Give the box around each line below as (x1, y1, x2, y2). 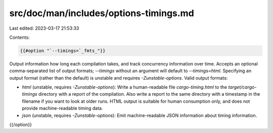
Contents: (9, 34, 30, 40)
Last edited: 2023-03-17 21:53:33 (9, 25, 79, 31)
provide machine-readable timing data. (22, 105, 103, 111)
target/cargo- (228, 84, 257, 90)
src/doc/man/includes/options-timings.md (9, 8, 194, 19)
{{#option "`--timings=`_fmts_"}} (20, 48, 106, 53)
